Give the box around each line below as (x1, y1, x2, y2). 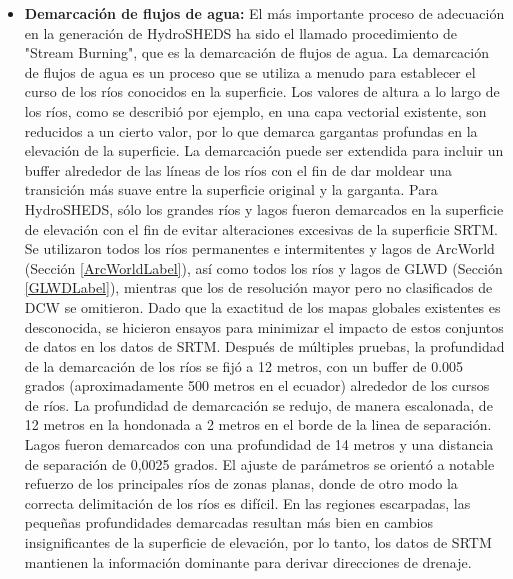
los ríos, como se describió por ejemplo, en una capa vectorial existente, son (24, 100, 487, 121)
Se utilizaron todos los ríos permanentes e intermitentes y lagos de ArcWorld (24, 238, 495, 259)
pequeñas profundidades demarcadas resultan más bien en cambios (24, 512, 433, 533)
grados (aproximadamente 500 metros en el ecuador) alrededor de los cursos (24, 375, 490, 396)
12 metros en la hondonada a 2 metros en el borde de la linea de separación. (24, 414, 492, 435)
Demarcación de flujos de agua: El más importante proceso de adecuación (24, 3, 505, 23)
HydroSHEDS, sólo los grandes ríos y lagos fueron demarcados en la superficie (24, 198, 504, 219)
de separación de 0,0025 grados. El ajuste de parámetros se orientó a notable (24, 453, 495, 474)
